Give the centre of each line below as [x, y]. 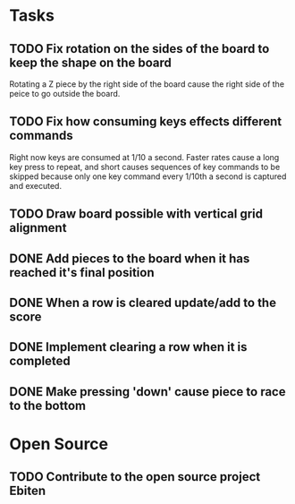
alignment [38, 228]
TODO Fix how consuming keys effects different [146, 122]
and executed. [36, 185]
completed [40, 361]
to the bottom [48, 405]
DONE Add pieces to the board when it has [130, 258]
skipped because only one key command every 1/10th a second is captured [148, 176]
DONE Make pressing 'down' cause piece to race [147, 392]
